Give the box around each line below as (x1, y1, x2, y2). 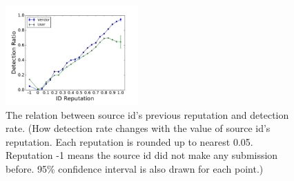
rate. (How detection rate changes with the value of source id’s (6, 121, 271, 135)
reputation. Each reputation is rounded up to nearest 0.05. (6, 134, 253, 149)
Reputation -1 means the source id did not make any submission (6, 148, 278, 162)
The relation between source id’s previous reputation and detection (6, 107, 289, 122)
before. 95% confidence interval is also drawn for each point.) (6, 161, 264, 175)
